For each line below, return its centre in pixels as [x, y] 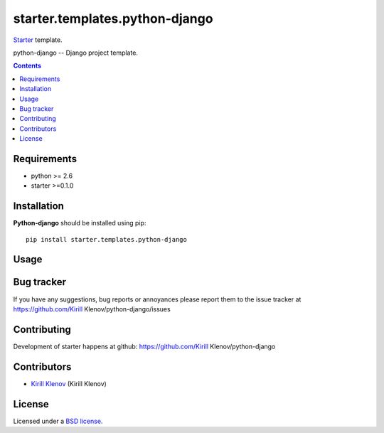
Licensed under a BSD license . [58, 421]
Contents [27, 66]
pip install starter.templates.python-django [107, 239]
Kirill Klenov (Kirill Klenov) [69, 383]
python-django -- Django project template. [76, 53]
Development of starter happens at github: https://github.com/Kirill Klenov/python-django [144, 346]
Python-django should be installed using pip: [80, 223]
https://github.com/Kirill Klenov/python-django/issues [92, 309]
